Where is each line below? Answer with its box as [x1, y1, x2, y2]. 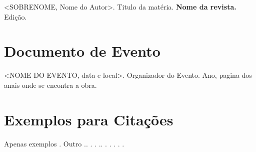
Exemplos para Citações [4, 109, 173, 129]
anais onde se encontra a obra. [4, 79, 97, 90]
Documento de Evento [4, 41, 160, 61]
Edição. [4, 11, 27, 22]
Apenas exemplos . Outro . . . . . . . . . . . [4, 138, 124, 148]
